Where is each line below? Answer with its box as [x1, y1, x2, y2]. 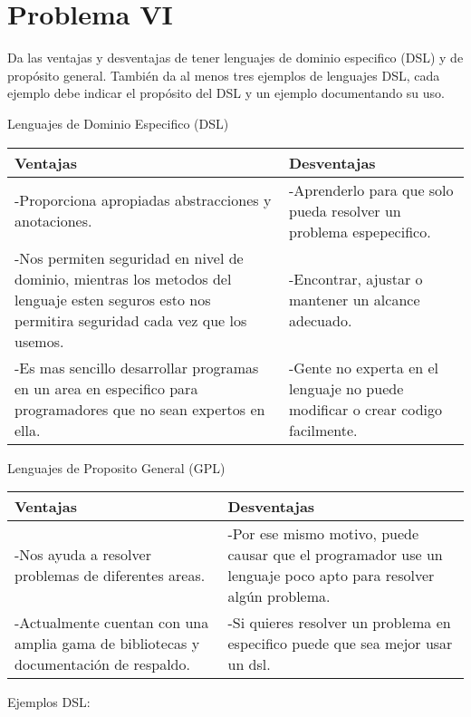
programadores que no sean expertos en [14, 398, 265, 420]
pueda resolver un [289, 199, 401, 221]
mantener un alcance [289, 288, 420, 310]
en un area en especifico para [14, 377, 198, 399]
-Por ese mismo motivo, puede [227, 523, 419, 545]
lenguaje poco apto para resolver [227, 565, 435, 586]
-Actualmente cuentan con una [14, 612, 209, 634]
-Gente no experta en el [289, 356, 439, 378]
